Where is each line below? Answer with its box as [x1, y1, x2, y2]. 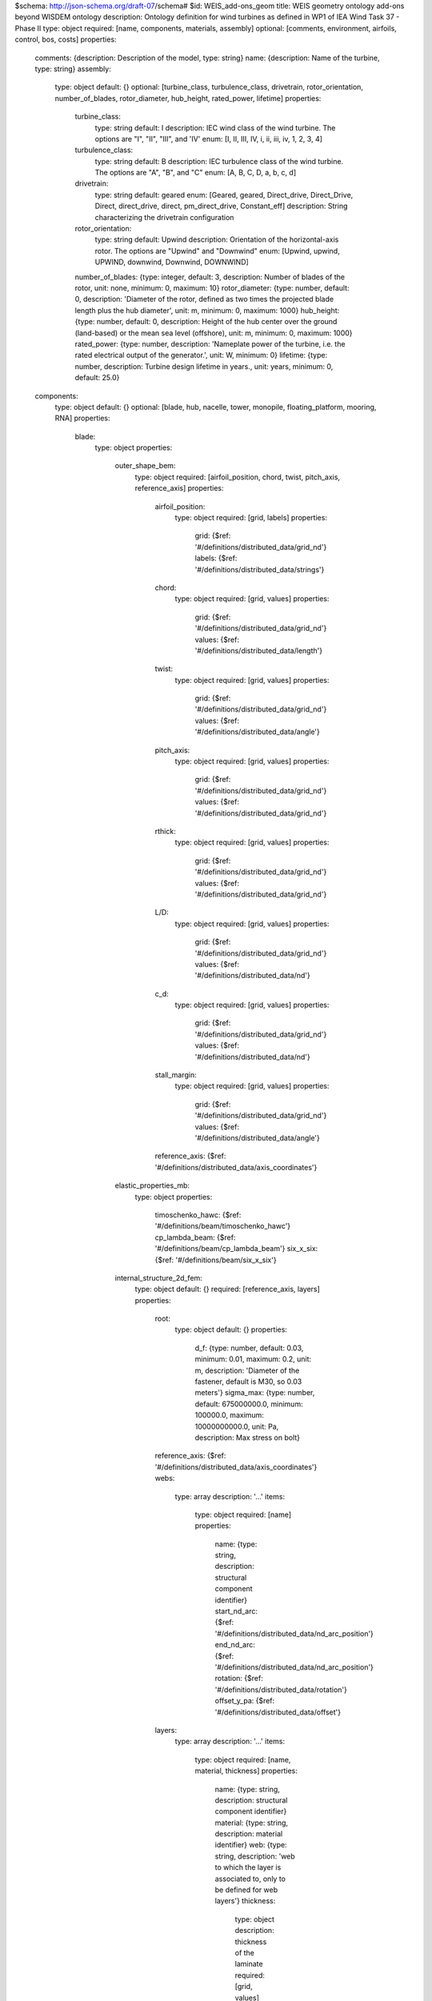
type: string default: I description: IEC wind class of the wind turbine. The [94, 122, 336, 132]
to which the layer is [214, 1863, 282, 1872]
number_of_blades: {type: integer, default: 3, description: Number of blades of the [74, 272, 346, 282]
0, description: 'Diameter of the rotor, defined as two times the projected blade [74, 295, 334, 304]
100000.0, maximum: [194, 1410, 264, 1420]
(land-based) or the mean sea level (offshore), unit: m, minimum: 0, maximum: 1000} [74, 328, 353, 338]
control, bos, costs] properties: [14, 34, 117, 44]
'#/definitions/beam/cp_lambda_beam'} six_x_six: [154, 1244, 318, 1253]
